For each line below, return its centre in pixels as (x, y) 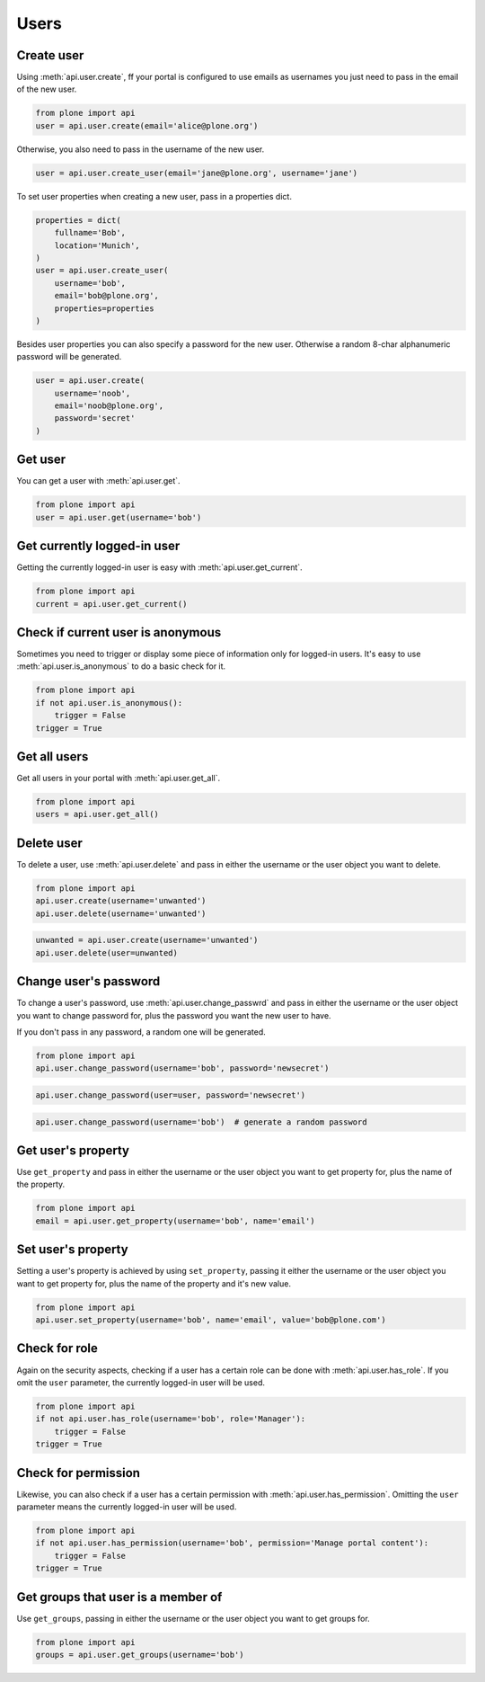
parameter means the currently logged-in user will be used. (127, 1507)
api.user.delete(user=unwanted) (107, 952)
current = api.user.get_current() (111, 604)
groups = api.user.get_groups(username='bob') (140, 1655)
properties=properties (104, 308)
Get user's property (73, 1150)
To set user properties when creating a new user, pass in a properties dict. (154, 196)
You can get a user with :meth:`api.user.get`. (98, 481)
